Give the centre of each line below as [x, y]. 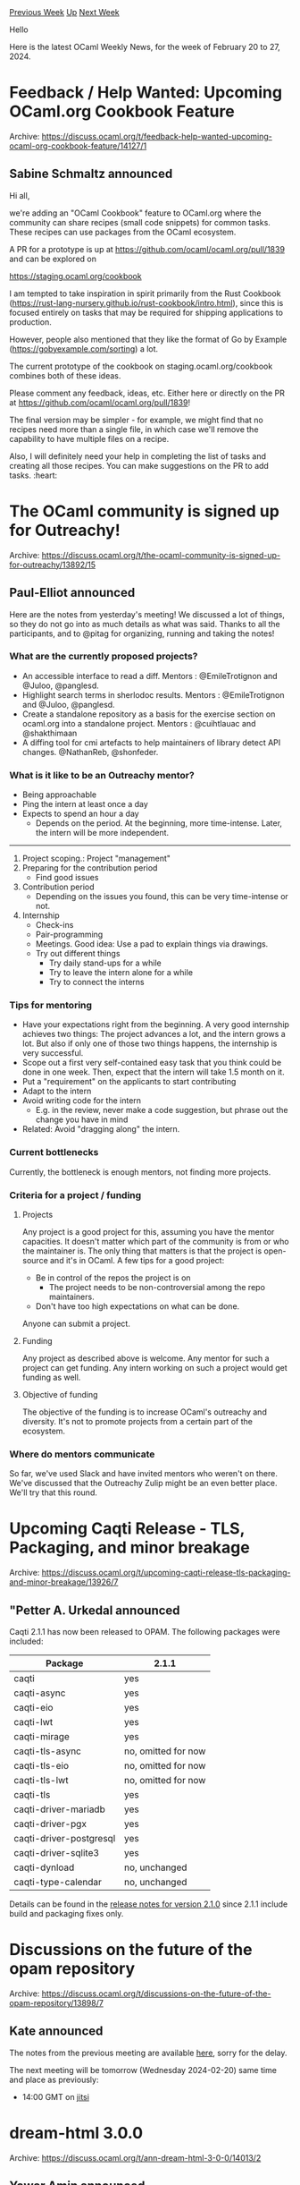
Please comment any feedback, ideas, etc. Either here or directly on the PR [147, 393]
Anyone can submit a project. [76, 1323]
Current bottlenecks [54, 1152]
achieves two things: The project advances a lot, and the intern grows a [154, 1034]
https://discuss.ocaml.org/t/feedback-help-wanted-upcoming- [157, 136]
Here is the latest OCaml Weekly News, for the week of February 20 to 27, [145, 47]
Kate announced [56, 2032]
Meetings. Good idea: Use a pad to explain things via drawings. [152, 944]
